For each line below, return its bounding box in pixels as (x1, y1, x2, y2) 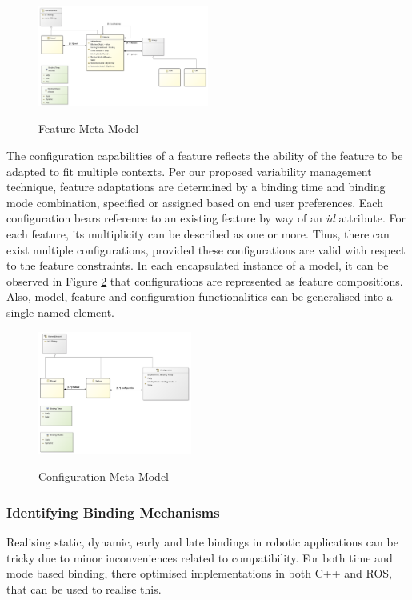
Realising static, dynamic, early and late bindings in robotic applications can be (6, 534, 398, 550)
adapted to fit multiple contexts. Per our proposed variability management (6, 162, 372, 179)
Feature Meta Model (38, 120, 139, 137)
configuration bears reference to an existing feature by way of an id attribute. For (6, 210, 406, 226)
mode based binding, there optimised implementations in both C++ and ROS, (6, 565, 392, 582)
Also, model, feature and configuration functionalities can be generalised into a (6, 288, 393, 305)
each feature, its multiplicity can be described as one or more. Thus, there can (6, 225, 390, 242)
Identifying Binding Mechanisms (6, 502, 220, 522)
